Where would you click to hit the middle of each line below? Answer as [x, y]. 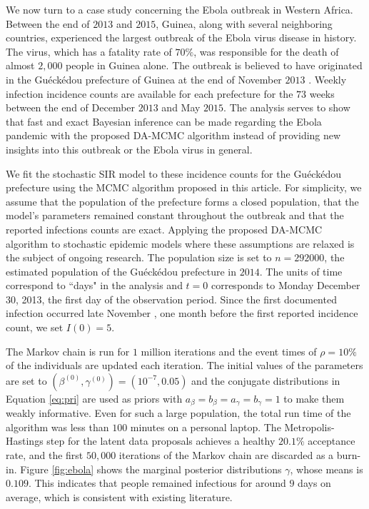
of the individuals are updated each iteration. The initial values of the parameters [184, 365]
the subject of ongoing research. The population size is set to [139, 257]
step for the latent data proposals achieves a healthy [161, 441]
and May [181, 107]
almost [20, 65]
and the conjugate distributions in [266, 380]
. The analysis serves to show [287, 107]
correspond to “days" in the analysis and [94, 285]
